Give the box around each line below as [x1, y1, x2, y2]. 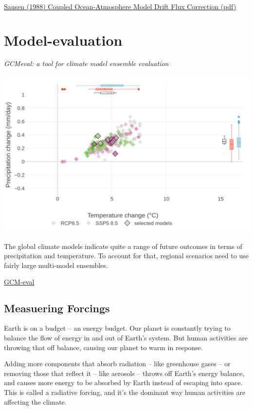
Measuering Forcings [4, 300, 110, 315]
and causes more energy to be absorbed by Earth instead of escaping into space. [4, 377, 243, 388]
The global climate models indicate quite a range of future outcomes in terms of [4, 241, 242, 251]
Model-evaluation [4, 30, 123, 50]
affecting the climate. [4, 396, 67, 407]
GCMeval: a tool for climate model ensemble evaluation [4, 58, 169, 68]
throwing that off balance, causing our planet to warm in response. [4, 342, 203, 352]
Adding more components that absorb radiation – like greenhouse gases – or [4, 358, 231, 369]
